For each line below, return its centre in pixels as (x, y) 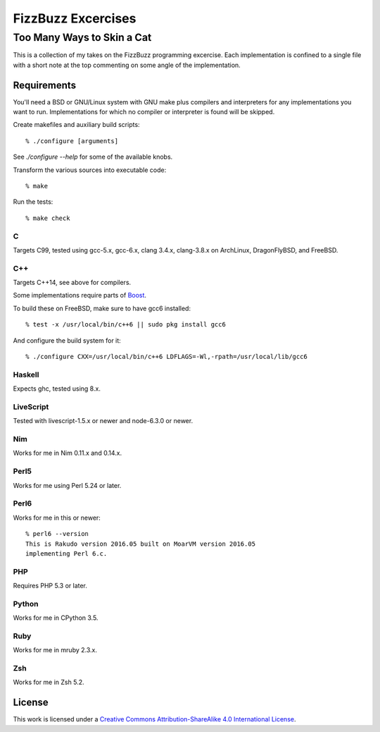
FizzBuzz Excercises (75, 18)
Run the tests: (33, 202)
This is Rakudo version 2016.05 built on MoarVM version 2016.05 (141, 544)
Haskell (26, 374)
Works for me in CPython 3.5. (56, 618)
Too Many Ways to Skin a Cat (82, 37)
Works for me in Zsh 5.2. (49, 682)
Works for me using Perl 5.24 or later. (67, 485)
